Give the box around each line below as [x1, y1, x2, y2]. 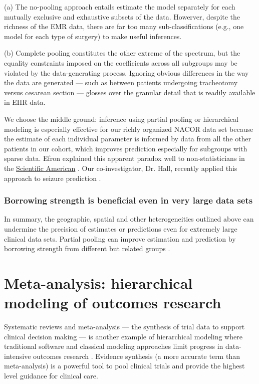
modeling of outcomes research [4, 292, 221, 313]
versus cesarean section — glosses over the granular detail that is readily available [4, 87, 255, 97]
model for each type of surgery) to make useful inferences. [4, 31, 182, 41]
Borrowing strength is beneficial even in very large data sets [4, 194, 253, 207]
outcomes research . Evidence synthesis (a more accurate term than [33, 350, 240, 361]
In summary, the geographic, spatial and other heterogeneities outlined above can [4, 214, 254, 224]
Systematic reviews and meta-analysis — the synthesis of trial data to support [4, 321, 245, 331]
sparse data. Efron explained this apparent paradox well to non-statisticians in [4, 153, 245, 163]
